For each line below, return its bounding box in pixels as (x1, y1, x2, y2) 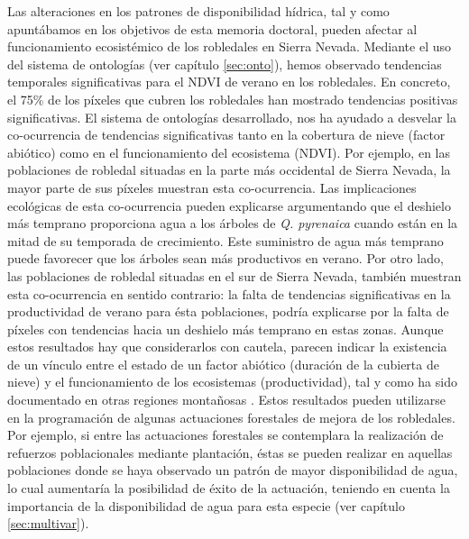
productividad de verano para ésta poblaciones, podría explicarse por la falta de (7, 302, 449, 321)
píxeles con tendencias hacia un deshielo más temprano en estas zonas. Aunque (7, 319, 444, 338)
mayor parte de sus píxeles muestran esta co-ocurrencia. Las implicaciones (7, 178, 417, 196)
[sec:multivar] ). (7, 514, 89, 533)
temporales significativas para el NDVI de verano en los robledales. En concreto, (7, 72, 451, 91)
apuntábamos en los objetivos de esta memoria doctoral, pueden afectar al (7, 19, 418, 38)
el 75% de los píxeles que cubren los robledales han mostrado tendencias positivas (7, 89, 458, 108)
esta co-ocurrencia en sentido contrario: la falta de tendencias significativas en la (7, 284, 451, 303)
